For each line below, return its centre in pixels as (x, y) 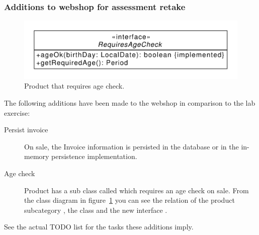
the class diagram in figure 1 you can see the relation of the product (129, 200)
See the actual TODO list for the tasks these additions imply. (99, 227)
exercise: (17, 112)
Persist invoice (26, 130)
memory (37, 156)
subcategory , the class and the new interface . (96, 210)
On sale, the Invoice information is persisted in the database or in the (132, 146)
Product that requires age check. (74, 86)
